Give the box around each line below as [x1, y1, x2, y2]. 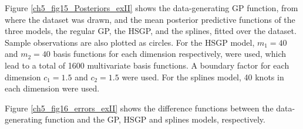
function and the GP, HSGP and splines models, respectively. [45, 113, 265, 125]
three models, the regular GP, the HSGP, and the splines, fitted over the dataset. [5, 25, 297, 37]
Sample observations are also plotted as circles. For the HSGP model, [5, 36, 255, 48]
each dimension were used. [5, 82, 100, 94]
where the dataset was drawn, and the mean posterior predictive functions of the [5, 13, 295, 25]
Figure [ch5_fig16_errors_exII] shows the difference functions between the [5, 101, 274, 114]
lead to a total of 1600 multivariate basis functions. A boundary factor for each [5, 59, 289, 71]
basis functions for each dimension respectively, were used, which [53, 47, 286, 60]
